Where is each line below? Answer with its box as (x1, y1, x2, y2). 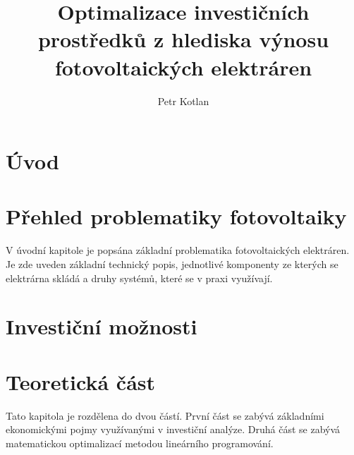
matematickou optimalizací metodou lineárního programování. (6, 435, 274, 450)
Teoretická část (6, 367, 156, 396)
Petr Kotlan (157, 93, 209, 108)
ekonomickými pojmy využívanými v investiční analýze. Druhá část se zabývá (6, 422, 341, 437)
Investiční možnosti (6, 312, 197, 341)
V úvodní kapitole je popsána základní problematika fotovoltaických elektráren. (6, 243, 350, 257)
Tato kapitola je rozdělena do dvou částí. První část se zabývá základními (6, 408, 324, 423)
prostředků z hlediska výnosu (37, 25, 329, 54)
